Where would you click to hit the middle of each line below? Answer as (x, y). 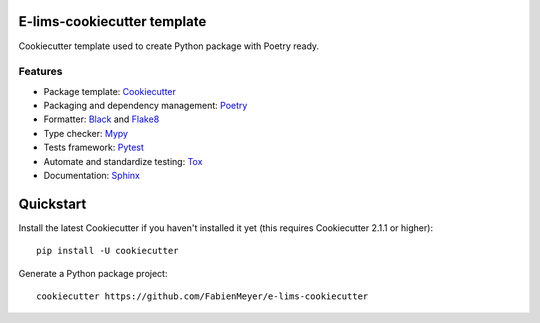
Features (40, 72)
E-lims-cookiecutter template (112, 21)
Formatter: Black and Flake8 (101, 119)
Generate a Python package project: (93, 273)
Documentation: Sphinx (91, 175)
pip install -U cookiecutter (107, 251)
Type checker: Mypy (86, 133)
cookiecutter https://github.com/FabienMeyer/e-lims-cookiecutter (202, 296)
